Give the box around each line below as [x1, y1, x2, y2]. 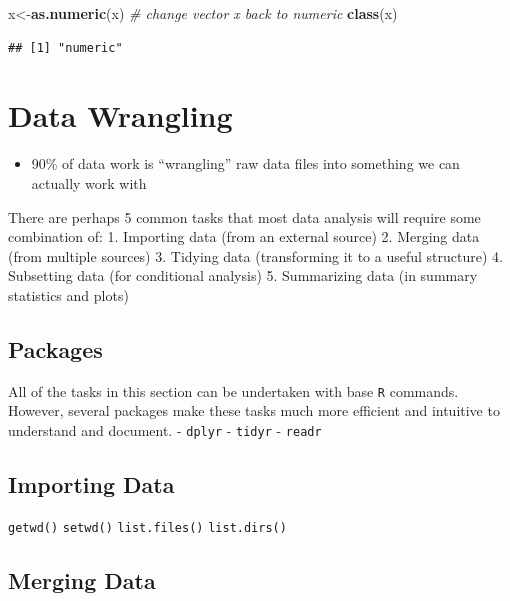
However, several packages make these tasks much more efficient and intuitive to [8, 400, 500, 421]
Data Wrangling [8, 95, 233, 136]
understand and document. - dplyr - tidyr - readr [8, 419, 322, 440]
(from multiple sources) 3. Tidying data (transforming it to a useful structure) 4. [8, 245, 503, 266]
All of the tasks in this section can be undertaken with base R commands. [8, 380, 459, 401]
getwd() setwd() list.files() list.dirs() [8, 520, 287, 535]
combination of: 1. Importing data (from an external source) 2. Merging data [8, 226, 480, 247]
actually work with [31, 172, 147, 193]
